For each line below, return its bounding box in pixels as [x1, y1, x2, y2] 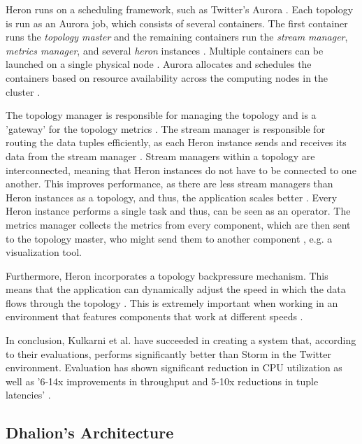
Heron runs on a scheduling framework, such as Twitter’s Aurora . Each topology [6, 2, 354, 16]
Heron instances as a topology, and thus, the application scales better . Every [6, 189, 338, 204]
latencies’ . [6, 387, 51, 402]
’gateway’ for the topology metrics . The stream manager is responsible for [6, 121, 326, 136]
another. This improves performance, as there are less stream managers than [6, 176, 333, 191]
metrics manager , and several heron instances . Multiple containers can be [6, 43, 324, 57]
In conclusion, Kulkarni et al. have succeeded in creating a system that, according [6, 333, 356, 348]
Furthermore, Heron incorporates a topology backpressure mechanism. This [6, 268, 328, 282]
